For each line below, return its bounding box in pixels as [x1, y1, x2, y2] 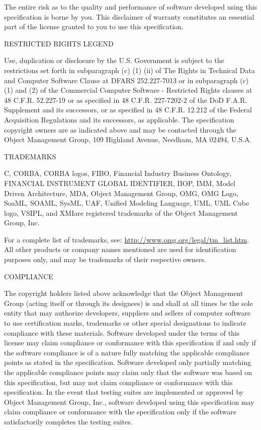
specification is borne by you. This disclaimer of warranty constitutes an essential [4, 11, 254, 22]
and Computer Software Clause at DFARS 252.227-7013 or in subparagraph [4, 75, 238, 85]
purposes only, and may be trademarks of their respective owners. [4, 254, 206, 265]
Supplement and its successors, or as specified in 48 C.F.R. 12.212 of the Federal [4, 104, 252, 115]
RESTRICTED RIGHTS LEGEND [4, 38, 114, 48]
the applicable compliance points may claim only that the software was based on [4, 367, 252, 377]
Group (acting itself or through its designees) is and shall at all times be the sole [4, 297, 253, 308]
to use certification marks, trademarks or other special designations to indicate [4, 318, 246, 328]
